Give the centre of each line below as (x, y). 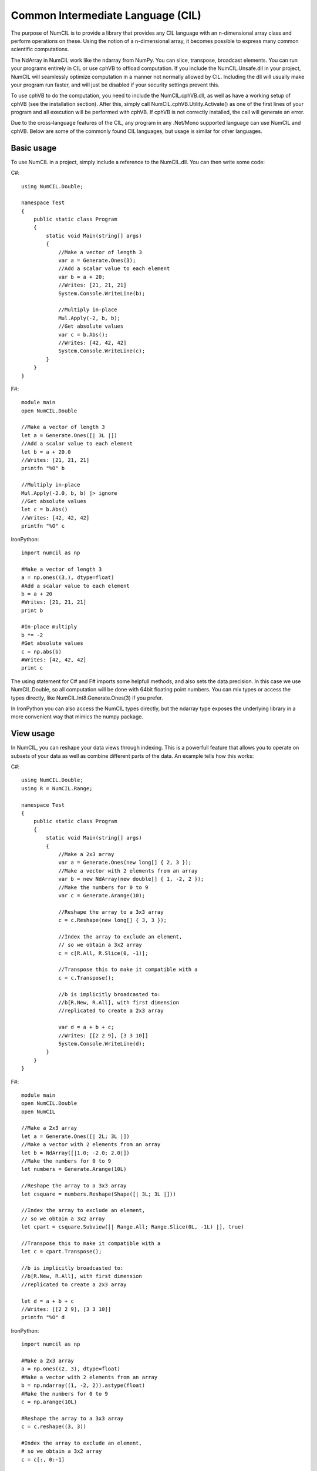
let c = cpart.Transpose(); (62, 1252)
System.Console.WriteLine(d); (102, 1044)
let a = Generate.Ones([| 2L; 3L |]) (76, 1136)
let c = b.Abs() (45, 510)
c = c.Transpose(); (86, 978)
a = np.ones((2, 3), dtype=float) (71, 1369)
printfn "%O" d (43, 1317)
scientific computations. (40, 49)
